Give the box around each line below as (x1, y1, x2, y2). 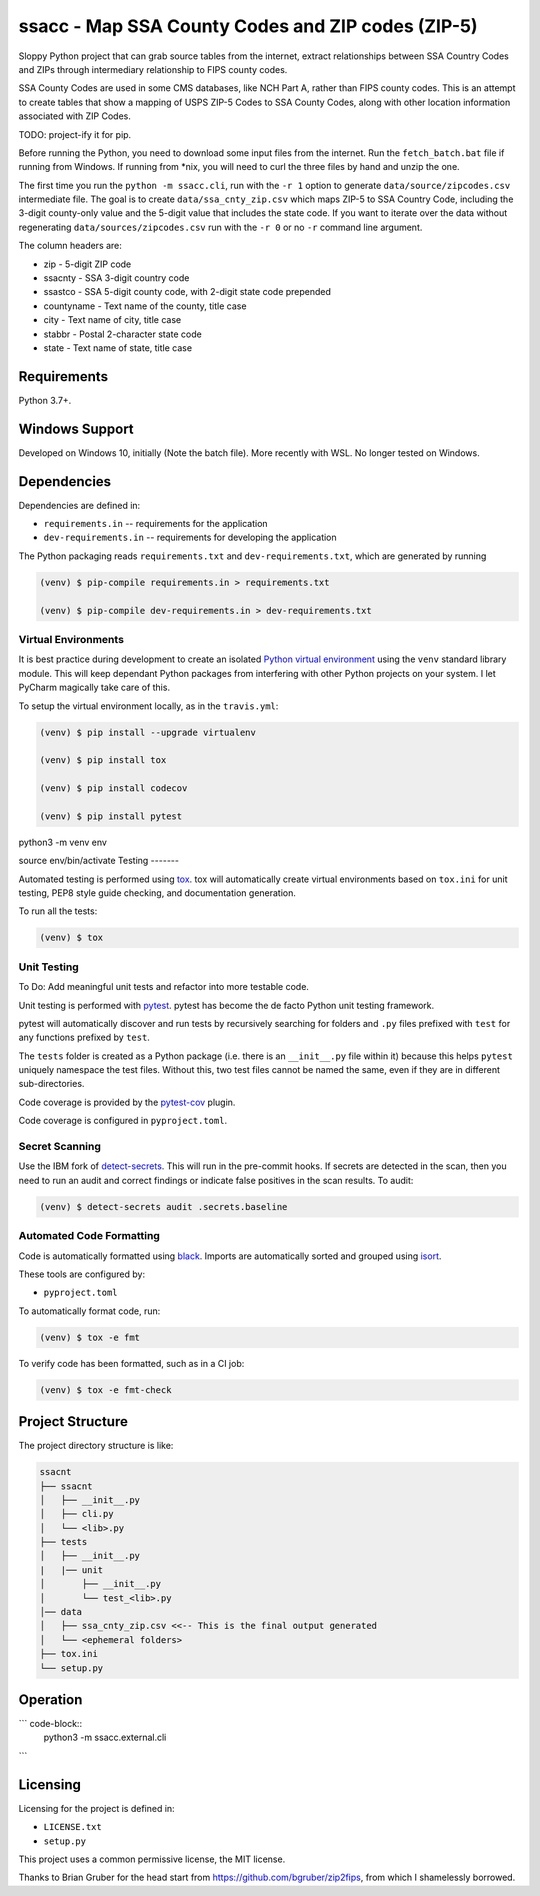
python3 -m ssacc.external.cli (43, 1731, 167, 1744)
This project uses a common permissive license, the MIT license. (18, 1853, 286, 1865)
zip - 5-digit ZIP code (43, 258, 132, 270)
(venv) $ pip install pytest (39, 810, 183, 822)
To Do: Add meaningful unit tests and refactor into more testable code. (18, 981, 310, 993)
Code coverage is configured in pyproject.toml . (18, 1115, 228, 1127)
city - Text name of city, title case (43, 314, 182, 326)
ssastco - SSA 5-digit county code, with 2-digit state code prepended (43, 286, 332, 298)
